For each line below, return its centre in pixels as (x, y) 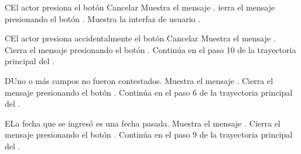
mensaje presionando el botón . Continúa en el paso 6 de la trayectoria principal (149, 92)
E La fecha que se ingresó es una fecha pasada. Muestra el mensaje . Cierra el (143, 123)
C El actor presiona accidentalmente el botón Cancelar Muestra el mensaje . (140, 38)
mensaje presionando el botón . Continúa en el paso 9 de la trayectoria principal (149, 134)
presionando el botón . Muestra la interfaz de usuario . (103, 18)
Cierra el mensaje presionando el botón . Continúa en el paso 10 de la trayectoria (150, 49)
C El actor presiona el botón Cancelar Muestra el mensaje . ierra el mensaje (140, 7)
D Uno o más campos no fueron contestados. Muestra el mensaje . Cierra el (139, 80)
